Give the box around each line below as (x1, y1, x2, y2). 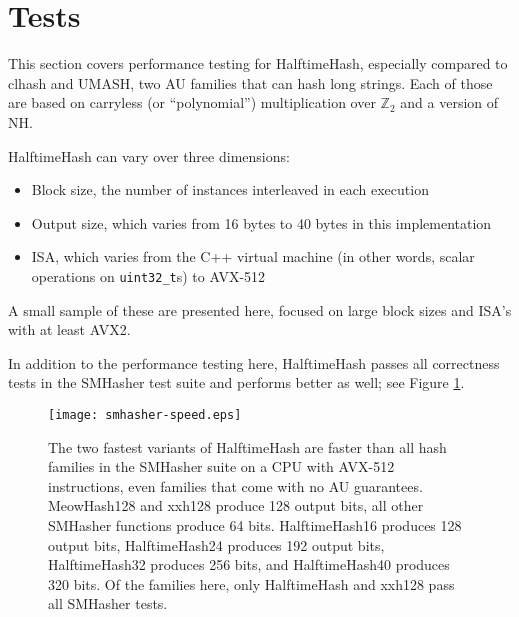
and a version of (400, 92, 499, 113)
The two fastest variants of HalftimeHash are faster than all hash (48, 436, 447, 457)
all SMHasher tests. (48, 593, 168, 614)
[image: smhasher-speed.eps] (48, 407, 242, 422)
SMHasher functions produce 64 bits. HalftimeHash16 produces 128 (48, 514, 462, 535)
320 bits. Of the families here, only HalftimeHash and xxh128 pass (48, 573, 455, 594)
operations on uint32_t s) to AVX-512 (31, 265, 266, 286)
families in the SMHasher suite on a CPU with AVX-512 (48, 456, 395, 477)
